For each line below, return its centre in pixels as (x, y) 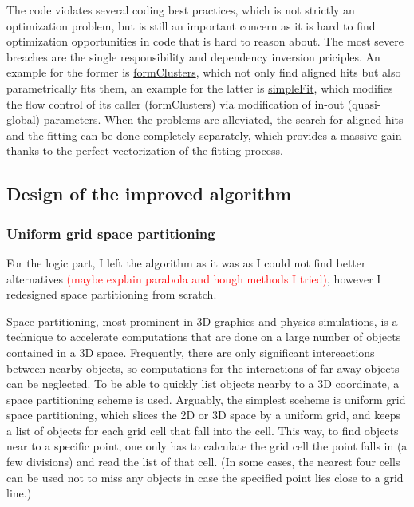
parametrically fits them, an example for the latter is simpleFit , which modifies (200, 87)
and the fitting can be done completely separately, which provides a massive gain (204, 135)
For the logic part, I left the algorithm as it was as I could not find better (186, 262)
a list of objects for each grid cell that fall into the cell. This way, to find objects (203, 430)
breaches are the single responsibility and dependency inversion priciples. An (193, 56)
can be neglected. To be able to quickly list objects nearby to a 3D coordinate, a (203, 384)
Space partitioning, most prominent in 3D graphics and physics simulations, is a (202, 321)
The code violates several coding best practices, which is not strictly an (181, 10)
